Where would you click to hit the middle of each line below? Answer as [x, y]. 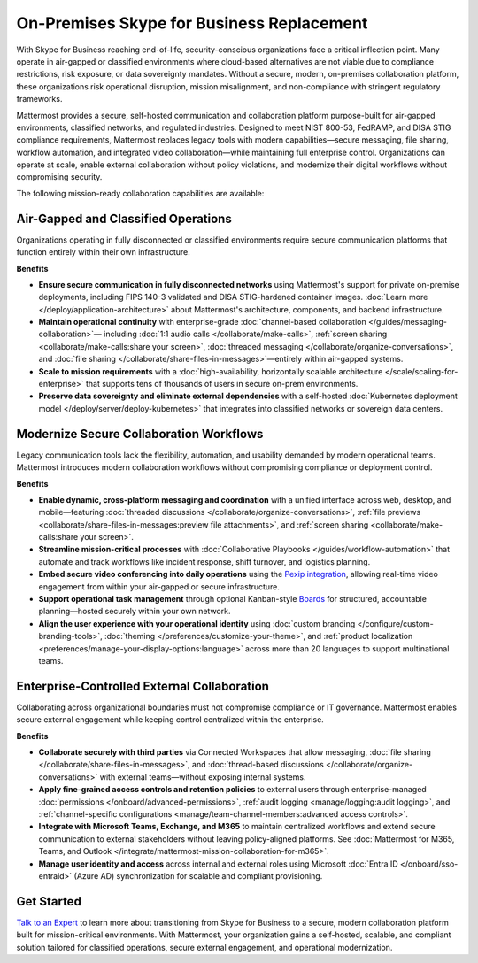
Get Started [49, 901]
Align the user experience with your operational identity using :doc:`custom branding [197, 623]
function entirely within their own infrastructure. [103, 252]
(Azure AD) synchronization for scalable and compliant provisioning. [198, 875]
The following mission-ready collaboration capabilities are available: [140, 193]
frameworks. [39, 99]
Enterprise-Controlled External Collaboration [143, 686]
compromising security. [59, 177]
